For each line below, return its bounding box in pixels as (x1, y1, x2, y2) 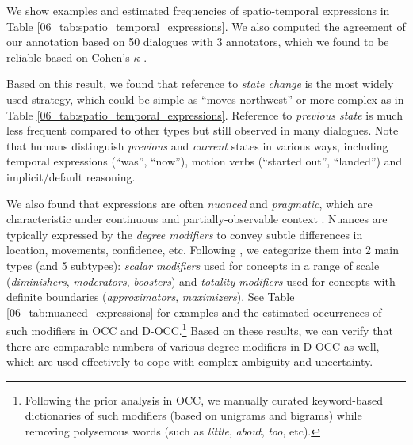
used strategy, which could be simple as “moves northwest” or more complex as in (6, 90, 404, 107)
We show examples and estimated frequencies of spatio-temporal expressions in (6, 2, 390, 18)
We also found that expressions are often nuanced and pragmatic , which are (6, 195, 373, 211)
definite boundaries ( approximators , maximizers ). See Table (6, 288, 295, 305)
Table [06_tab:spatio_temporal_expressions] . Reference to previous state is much (6, 106, 403, 123)
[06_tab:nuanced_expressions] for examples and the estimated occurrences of (6, 303, 382, 320)
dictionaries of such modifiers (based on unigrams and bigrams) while (25, 407, 362, 424)
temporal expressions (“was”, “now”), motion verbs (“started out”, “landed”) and (6, 153, 403, 169)
